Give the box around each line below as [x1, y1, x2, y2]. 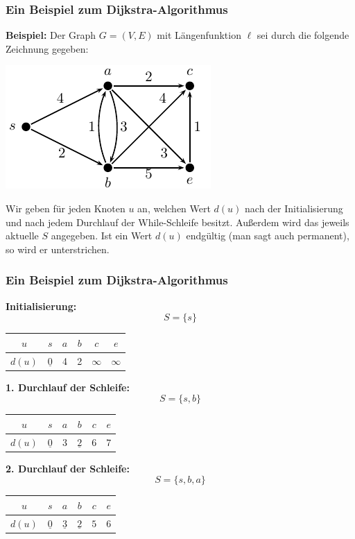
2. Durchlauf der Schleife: [6, 461, 130, 475]
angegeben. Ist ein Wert [51, 228, 153, 243]
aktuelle [6, 228, 39, 243]
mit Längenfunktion [157, 28, 241, 42]
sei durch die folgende [257, 28, 349, 42]
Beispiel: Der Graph [6, 28, 96, 42]
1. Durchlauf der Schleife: [6, 379, 130, 394]
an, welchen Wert [137, 201, 211, 215]
